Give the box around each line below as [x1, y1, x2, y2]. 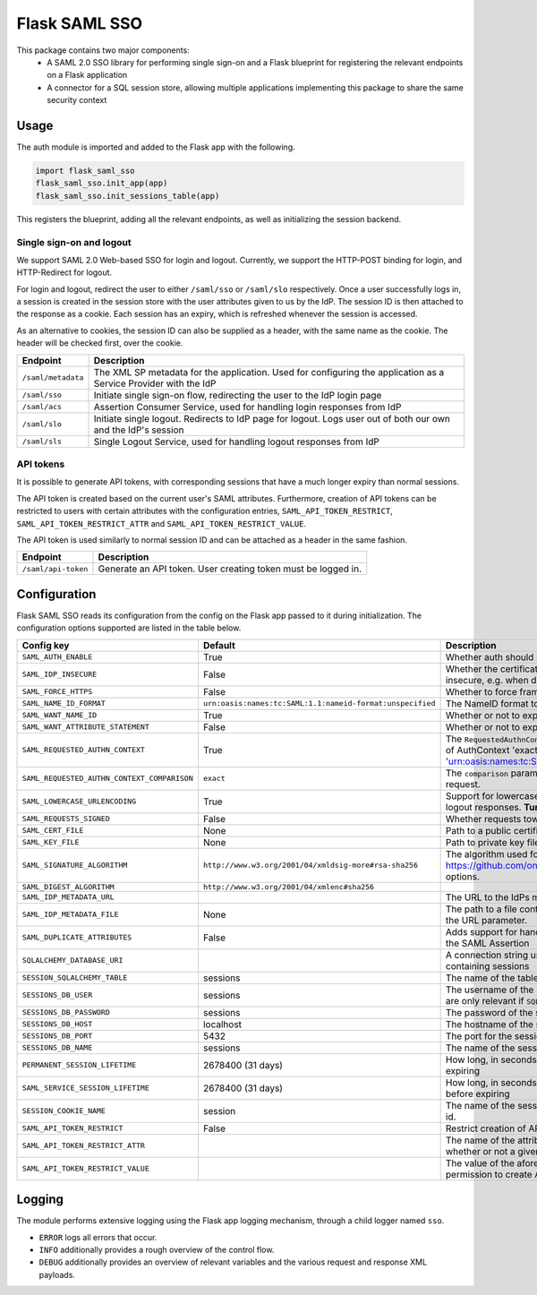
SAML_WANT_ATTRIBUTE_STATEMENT [21, 722, 149, 732]
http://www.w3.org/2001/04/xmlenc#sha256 [202, 882, 375, 891]
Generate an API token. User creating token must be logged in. [98, 562, 362, 575]
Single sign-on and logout [16, 236, 132, 248]
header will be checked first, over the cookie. [16, 338, 183, 348]
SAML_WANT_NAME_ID [21, 710, 98, 720]
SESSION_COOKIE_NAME [21, 1106, 107, 1116]
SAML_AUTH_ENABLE [21, 652, 93, 662]
